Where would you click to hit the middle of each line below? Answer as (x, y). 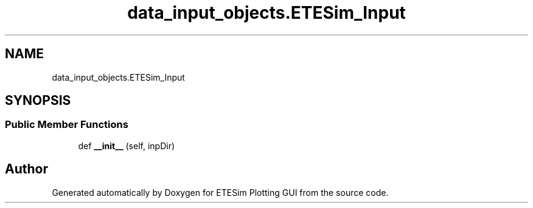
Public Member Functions (67, 125)
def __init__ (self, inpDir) (127, 146)
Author (26, 169)
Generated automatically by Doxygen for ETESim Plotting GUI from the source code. (220, 192)
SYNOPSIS (38, 101)
